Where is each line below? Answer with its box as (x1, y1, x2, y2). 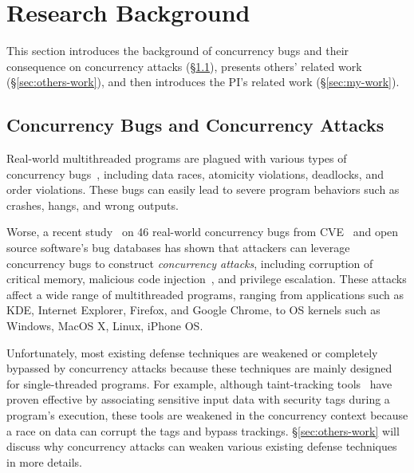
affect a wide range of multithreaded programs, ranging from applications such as (6, 286, 404, 302)
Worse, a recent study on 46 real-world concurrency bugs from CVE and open (6, 223, 399, 240)
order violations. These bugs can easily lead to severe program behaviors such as (6, 181, 400, 198)
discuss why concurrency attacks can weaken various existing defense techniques (6, 438, 397, 455)
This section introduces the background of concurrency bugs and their (6, 42, 349, 59)
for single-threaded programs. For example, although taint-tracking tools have (6, 375, 392, 392)
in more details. (6, 453, 83, 470)
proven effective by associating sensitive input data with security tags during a (6, 391, 390, 408)
